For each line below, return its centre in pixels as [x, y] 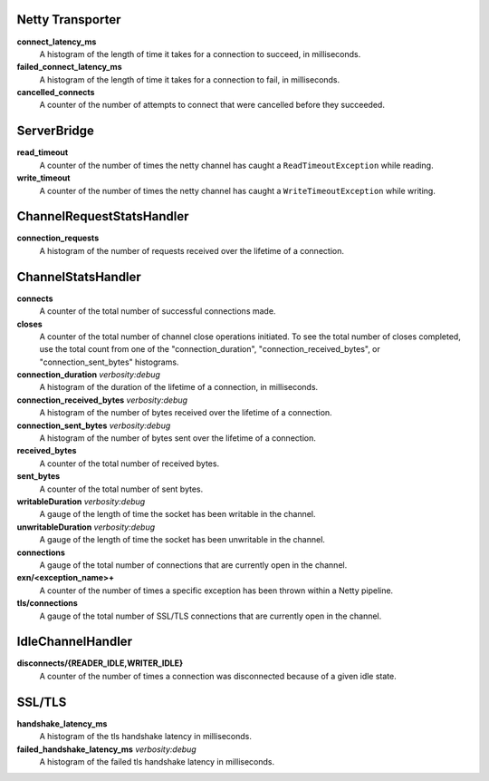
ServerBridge [55, 131]
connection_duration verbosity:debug [88, 375]
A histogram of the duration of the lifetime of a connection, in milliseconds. [179, 387]
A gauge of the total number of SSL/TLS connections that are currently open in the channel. [211, 616]
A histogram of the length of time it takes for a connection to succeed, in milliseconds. [200, 54]
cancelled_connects [56, 93]
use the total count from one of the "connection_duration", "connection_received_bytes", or [210, 349]
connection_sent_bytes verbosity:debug [94, 425]
